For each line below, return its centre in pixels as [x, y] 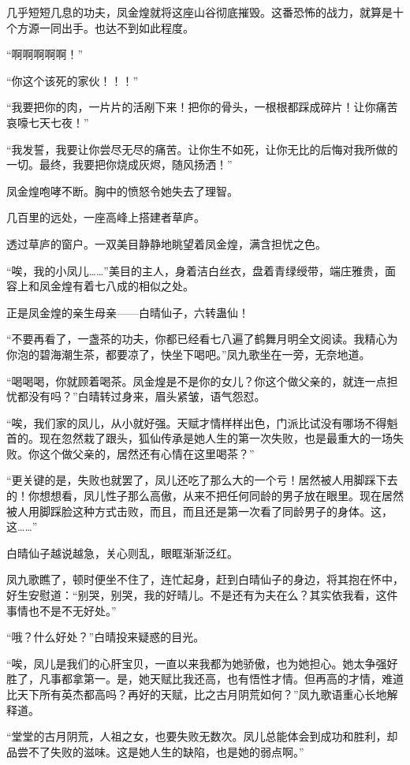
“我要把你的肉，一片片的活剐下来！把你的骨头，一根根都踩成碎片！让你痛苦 [202, 107]
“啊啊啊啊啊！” [45, 54]
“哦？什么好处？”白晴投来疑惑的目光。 [106, 637]
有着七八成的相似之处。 [133, 286]
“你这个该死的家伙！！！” [73, 80]
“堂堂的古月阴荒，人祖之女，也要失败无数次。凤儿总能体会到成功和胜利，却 [202, 736]
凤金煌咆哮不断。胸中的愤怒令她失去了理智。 [122, 190]
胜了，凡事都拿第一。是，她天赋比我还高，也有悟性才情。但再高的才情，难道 [205, 679]
